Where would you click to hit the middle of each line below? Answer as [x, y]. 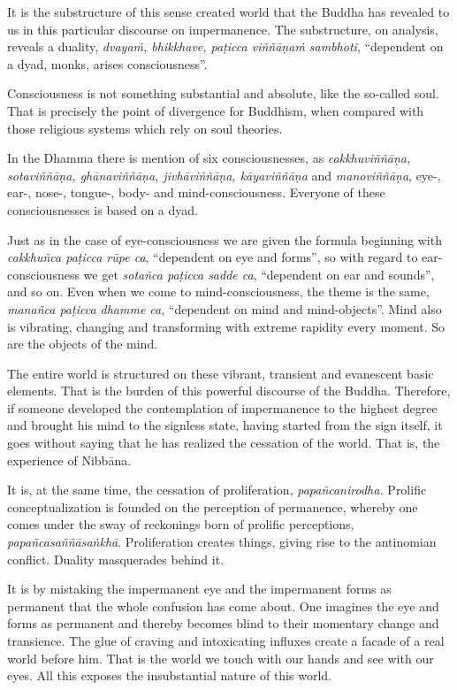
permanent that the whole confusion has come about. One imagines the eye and [223, 606]
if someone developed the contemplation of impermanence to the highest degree [222, 407]
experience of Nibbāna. [69, 460]
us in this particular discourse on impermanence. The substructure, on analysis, [223, 29]
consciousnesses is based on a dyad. [103, 209]
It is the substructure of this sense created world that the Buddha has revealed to [228, 11]
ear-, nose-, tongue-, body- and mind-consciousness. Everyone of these [196, 192]
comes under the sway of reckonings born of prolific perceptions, [181, 524]
